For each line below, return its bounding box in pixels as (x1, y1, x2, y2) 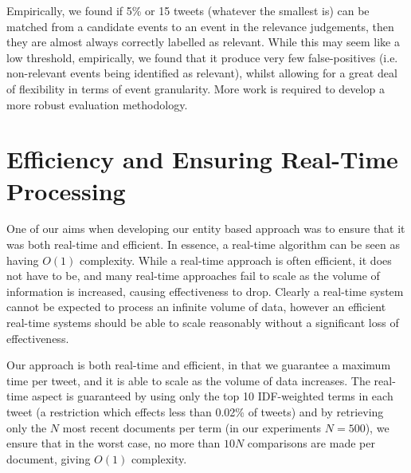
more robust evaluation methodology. (6, 96, 188, 112)
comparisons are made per (247, 435, 375, 451)
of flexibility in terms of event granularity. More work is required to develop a (6, 80, 385, 97)
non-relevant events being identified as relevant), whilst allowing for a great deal (6, 65, 397, 81)
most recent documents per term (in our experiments (62, 419, 322, 436)
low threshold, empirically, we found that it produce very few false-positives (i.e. (6, 49, 398, 65)
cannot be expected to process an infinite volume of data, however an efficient (6, 298, 386, 315)
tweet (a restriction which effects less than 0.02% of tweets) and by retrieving (6, 404, 384, 420)
